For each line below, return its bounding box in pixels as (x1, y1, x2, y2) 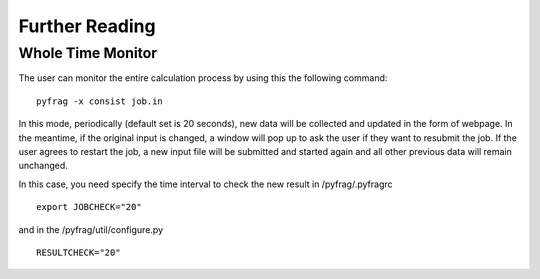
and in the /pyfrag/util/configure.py (18, 223, 164, 235)
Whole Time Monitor (18, 44, 158, 62)
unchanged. (18, 160, 69, 172)
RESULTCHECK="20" (36, 246, 121, 258)
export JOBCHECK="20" (36, 201, 142, 213)
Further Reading (18, 15, 156, 37)
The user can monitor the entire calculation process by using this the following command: (18, 72, 388, 84)
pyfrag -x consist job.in (36, 95, 164, 107)
